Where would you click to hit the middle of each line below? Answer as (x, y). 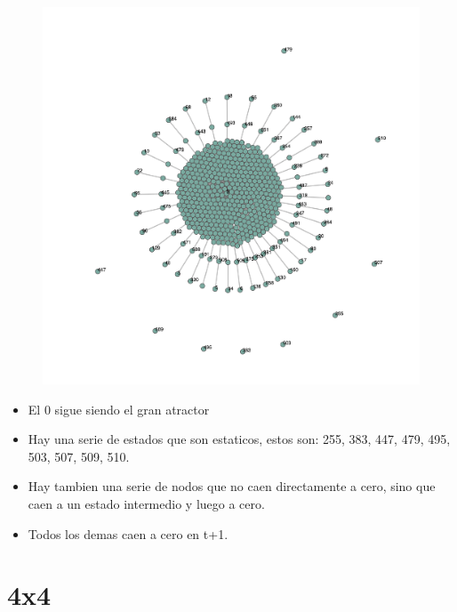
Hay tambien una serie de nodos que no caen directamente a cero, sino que (232, 486)
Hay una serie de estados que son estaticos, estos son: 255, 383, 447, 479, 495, (239, 439)
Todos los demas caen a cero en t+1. (128, 533)
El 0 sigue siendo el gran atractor (119, 409)
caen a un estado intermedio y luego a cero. (146, 503)
